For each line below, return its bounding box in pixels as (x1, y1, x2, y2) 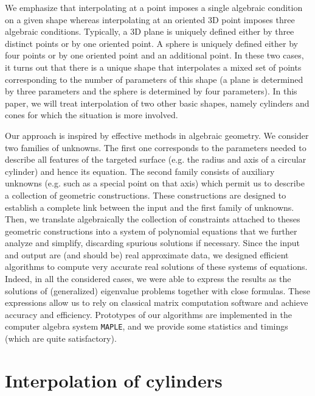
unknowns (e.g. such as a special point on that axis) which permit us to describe (5, 177, 305, 189)
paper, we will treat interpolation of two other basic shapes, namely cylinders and (5, 96, 310, 109)
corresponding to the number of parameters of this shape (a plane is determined (5, 72, 303, 85)
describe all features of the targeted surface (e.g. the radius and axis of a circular (5, 153, 306, 166)
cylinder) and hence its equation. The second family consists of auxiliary (5, 164, 275, 177)
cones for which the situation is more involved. (5, 108, 178, 121)
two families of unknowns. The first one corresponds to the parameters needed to (5, 141, 306, 154)
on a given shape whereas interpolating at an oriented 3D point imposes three (5, 13, 295, 26)
